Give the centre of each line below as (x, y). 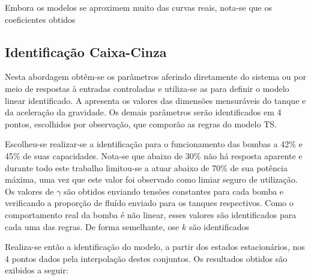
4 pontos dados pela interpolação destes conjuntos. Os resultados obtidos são (146, 258)
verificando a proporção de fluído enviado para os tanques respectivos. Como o (149, 203)
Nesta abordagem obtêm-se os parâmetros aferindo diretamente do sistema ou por (155, 77)
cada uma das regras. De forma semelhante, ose (92, 226)
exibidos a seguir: (37, 270)
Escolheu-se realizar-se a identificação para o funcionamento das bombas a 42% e (154, 144)
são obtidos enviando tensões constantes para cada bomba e (174, 191)
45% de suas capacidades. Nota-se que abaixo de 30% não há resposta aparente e (154, 155)
